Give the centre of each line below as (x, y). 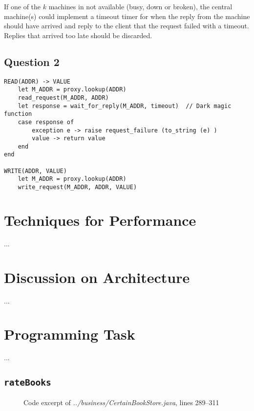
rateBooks (28, 383)
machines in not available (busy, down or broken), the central (140, 6)
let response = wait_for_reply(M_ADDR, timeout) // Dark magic (125, 106)
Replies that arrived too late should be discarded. (78, 35)
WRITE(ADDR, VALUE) (35, 171)
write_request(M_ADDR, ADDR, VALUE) (77, 187)
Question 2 (32, 61)
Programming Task (70, 334)
